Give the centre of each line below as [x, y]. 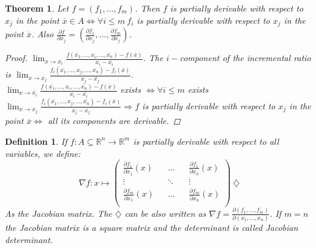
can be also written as [165, 213]
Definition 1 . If [36, 141]
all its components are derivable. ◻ [114, 121]
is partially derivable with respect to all [206, 141]
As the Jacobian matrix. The [58, 213]
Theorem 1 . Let [37, 8]
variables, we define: [43, 153]
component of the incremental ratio [245, 58]
